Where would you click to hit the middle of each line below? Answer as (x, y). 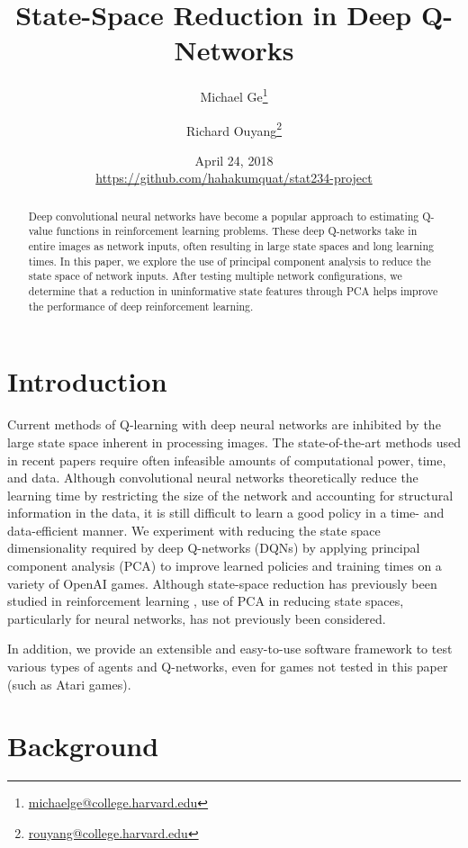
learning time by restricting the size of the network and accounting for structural (230, 495)
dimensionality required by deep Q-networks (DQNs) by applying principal (214, 548)
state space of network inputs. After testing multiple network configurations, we (215, 276)
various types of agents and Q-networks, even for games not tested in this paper (228, 667)
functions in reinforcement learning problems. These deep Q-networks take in (237, 231)
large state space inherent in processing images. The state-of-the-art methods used (234, 442)
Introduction (87, 381)
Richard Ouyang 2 (234, 129)
